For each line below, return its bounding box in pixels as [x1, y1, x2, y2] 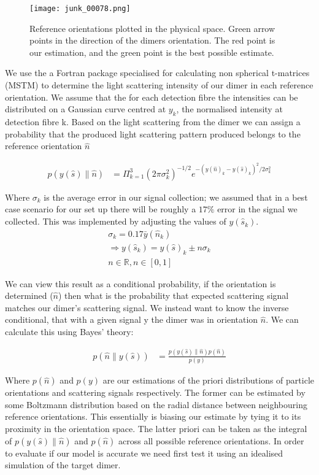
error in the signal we [217, 203, 298, 215]
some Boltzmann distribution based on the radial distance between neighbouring [5, 398, 307, 411]
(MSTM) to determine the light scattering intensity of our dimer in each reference [5, 79, 313, 91]
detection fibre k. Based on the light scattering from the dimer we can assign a [5, 115, 301, 128]
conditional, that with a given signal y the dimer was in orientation [5, 313, 258, 326]
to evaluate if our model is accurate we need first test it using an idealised [5, 446, 283, 459]
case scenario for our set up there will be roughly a [5, 203, 196, 215]
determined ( [5, 289, 53, 302]
